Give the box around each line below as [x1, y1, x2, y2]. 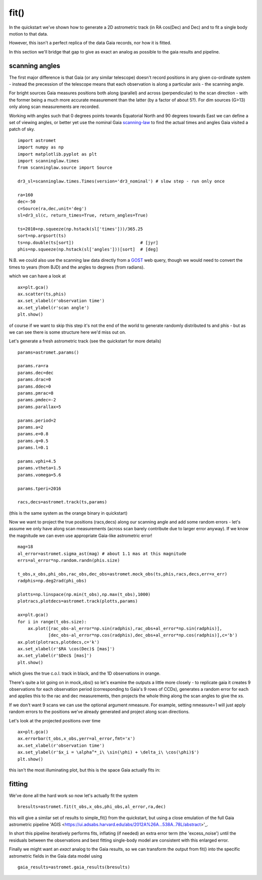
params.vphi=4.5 [17, 458, 56, 464]
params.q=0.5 [17, 438, 49, 444]
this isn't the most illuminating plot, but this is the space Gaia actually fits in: [9, 767, 161, 773]
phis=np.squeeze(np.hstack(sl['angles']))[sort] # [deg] [17, 247, 159, 252]
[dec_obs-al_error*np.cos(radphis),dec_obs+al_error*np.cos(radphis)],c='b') [48, 632, 238, 638]
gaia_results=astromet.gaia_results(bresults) [17, 864, 131, 870]
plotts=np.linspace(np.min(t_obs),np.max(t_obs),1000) [17, 592, 151, 597]
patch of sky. [9, 126, 35, 132]
